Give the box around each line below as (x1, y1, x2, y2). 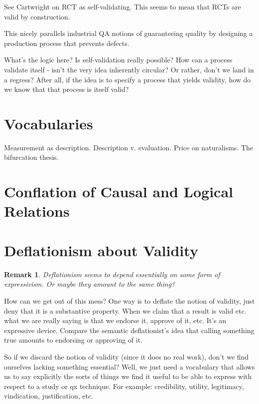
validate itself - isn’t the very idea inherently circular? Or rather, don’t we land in (4, 64, 254, 74)
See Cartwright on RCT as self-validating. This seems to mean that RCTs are (4, 1, 241, 11)
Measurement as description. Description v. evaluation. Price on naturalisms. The (4, 142, 253, 152)
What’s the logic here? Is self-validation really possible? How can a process (4, 54, 233, 65)
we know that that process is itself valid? (4, 84, 129, 94)
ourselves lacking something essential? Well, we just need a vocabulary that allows (4, 361, 255, 372)
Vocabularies (4, 113, 93, 133)
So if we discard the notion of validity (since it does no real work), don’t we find (4, 351, 249, 362)
